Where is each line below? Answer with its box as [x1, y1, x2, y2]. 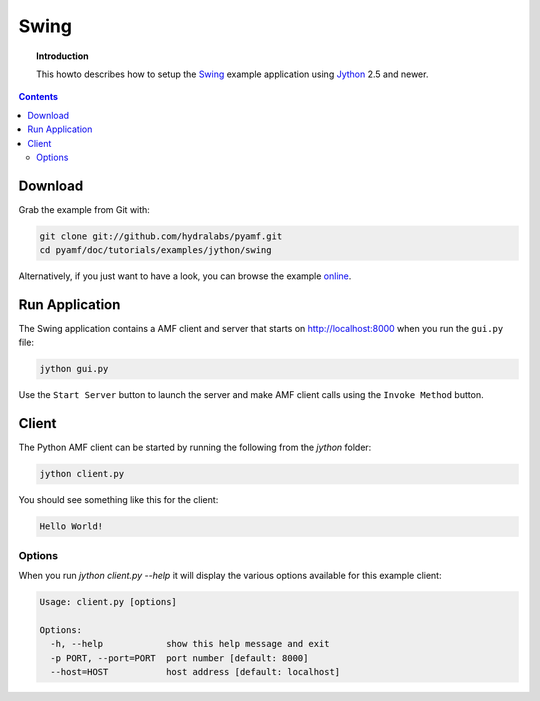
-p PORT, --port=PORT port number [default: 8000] [50, 652, 309, 664]
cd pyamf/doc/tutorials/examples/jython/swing [39, 245, 272, 256]
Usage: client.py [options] [39, 596, 177, 607]
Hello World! [39, 521, 104, 532]
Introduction [36, 50, 89, 62]
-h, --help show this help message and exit [50, 638, 330, 650]
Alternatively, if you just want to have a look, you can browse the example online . [18, 270, 352, 282]
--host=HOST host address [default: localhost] [50, 666, 341, 677]
